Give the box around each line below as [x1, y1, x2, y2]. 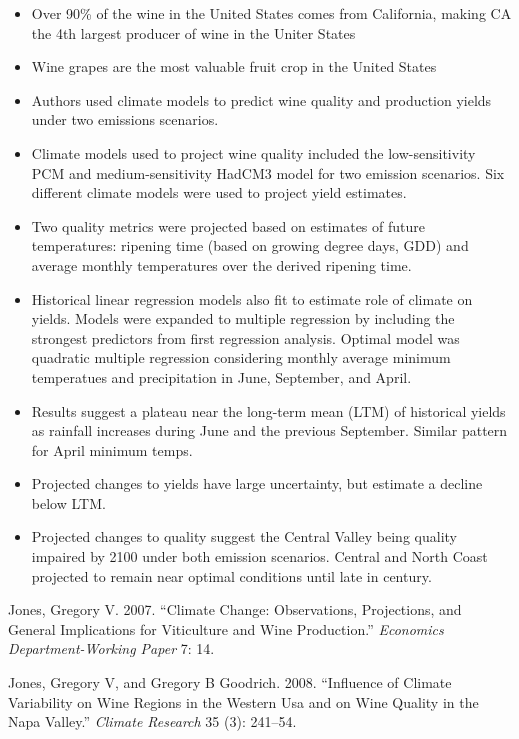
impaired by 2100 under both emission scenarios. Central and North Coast [31, 546, 488, 567]
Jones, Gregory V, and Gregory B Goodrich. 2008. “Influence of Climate [8, 672, 452, 693]
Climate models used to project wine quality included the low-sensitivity [31, 142, 476, 163]
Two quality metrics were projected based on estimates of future [31, 215, 425, 236]
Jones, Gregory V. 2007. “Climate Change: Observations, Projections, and [8, 599, 462, 620]
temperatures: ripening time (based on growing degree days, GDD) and [31, 235, 469, 256]
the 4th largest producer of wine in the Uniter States [31, 22, 356, 43]
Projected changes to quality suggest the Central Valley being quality [31, 526, 457, 547]
